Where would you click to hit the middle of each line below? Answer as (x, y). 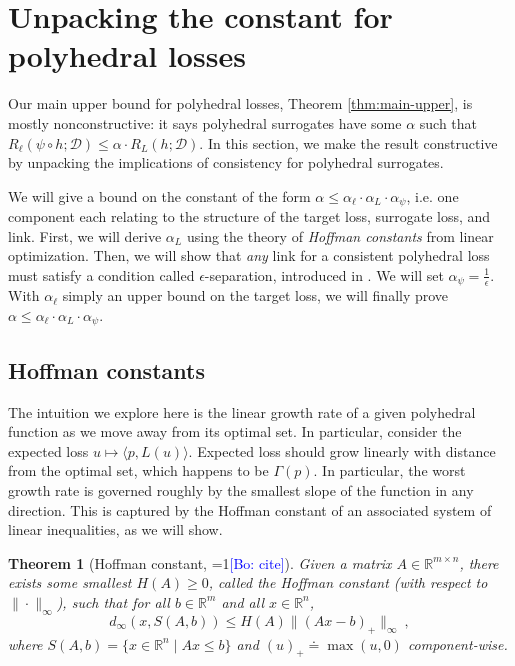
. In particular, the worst (389, 470)
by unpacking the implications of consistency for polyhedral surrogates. (226, 162)
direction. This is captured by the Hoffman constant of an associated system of (250, 509)
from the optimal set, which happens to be (138, 470)
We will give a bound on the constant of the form (159, 195)
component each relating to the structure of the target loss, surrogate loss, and (249, 216)
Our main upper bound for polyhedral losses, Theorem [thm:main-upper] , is (240, 103)
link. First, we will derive (85, 235)
